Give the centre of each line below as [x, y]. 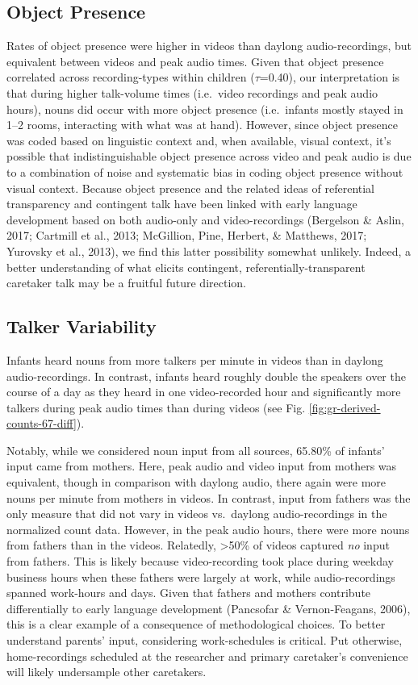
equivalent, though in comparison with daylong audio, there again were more [196, 482]
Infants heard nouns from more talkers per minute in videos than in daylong [195, 359]
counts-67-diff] [42, 423]
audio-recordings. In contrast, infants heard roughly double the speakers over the [206, 376]
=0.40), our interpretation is [330, 77]
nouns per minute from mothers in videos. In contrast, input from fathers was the [209, 497]
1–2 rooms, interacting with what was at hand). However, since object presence [202, 125]
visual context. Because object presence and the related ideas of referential [191, 188]
